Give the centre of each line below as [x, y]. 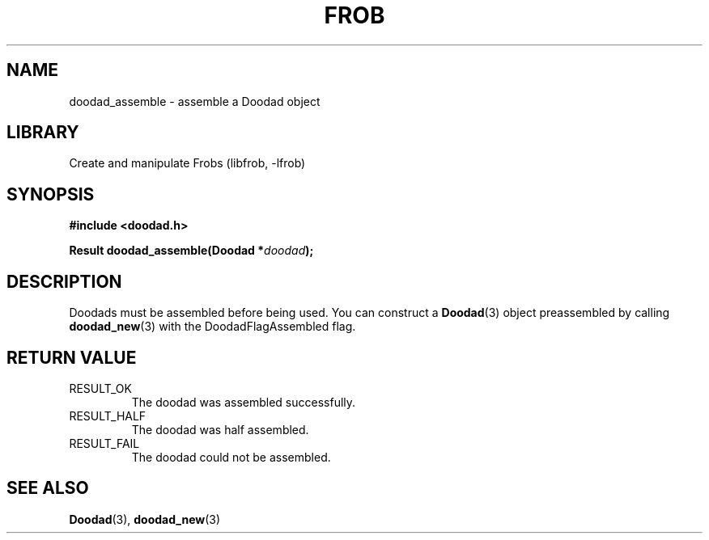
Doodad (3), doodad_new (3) [145, 519]
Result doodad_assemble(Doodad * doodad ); [191, 251]
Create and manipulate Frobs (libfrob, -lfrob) [187, 163]
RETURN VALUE [72, 357]
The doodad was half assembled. [220, 429]
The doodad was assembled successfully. [244, 402]
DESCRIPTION [64, 281]
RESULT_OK [100, 388]
